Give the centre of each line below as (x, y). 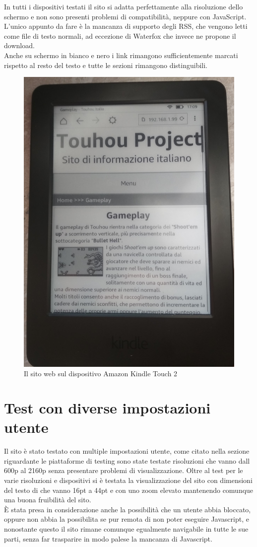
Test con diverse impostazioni (107, 408)
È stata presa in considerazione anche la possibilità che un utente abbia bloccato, (128, 509)
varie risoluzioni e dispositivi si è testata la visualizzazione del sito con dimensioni (128, 480)
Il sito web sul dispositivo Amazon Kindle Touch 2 (101, 374)
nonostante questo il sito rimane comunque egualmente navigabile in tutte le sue (126, 528)
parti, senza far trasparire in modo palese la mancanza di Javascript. (108, 538)
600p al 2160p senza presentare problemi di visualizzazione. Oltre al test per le (124, 470)
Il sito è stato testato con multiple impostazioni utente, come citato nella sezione (127, 451)
